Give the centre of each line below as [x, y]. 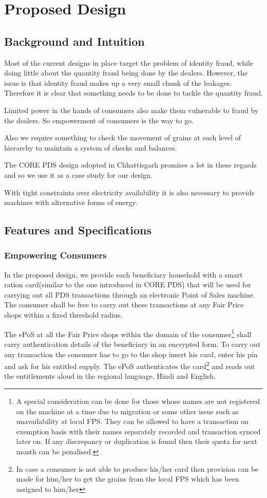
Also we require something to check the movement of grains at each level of [123, 137]
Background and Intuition [74, 41]
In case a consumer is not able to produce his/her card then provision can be [137, 468]
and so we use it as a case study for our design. [78, 174]
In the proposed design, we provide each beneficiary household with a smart [123, 274]
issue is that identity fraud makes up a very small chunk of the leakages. [118, 82]
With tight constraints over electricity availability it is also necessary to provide [129, 192]
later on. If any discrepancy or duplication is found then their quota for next [137, 441]
